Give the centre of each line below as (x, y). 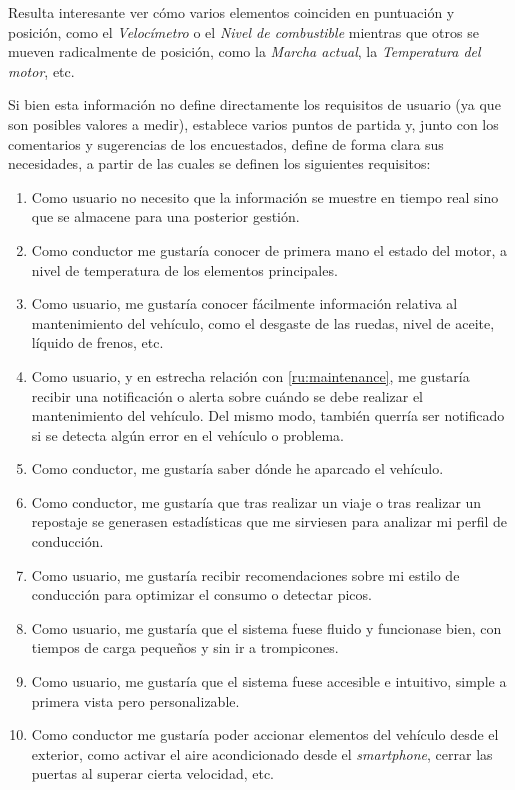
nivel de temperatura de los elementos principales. (184, 269)
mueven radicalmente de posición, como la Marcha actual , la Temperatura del (244, 51)
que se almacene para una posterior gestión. (165, 216)
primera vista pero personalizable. (135, 700)
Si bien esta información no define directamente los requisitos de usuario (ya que (254, 104)
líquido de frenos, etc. (97, 342)
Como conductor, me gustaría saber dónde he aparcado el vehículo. (237, 468)
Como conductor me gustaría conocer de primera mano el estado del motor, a (269, 249)
